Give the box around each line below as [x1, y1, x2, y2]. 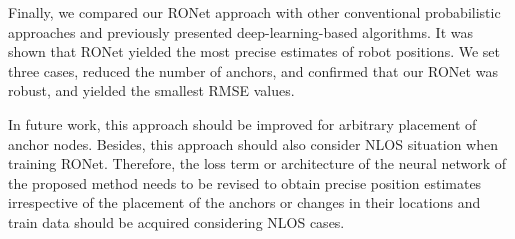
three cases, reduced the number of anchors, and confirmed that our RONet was [8, 60, 498, 81]
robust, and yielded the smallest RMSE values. [8, 80, 295, 101]
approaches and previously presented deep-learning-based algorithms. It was [8, 21, 473, 42]
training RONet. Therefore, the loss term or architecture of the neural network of [8, 153, 507, 174]
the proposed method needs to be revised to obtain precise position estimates [8, 172, 482, 193]
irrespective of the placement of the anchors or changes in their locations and [8, 192, 481, 213]
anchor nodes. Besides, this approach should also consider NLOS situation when [8, 133, 498, 154]
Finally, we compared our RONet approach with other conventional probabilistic [8, 2, 501, 22]
